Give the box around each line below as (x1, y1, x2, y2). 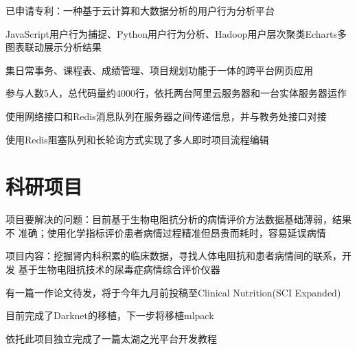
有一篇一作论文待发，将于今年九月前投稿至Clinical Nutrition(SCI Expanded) (5, 285, 341, 299)
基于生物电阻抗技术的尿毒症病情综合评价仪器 (18, 262, 220, 277)
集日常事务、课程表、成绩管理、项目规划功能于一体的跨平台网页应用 (5, 62, 313, 77)
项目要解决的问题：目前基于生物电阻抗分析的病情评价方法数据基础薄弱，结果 (5, 212, 352, 226)
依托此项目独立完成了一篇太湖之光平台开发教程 (5, 331, 217, 345)
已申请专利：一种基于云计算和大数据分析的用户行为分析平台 (5, 3, 275, 17)
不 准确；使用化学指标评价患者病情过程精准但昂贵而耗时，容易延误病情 (5, 225, 326, 240)
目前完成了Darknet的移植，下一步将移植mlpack (5, 308, 214, 323)
